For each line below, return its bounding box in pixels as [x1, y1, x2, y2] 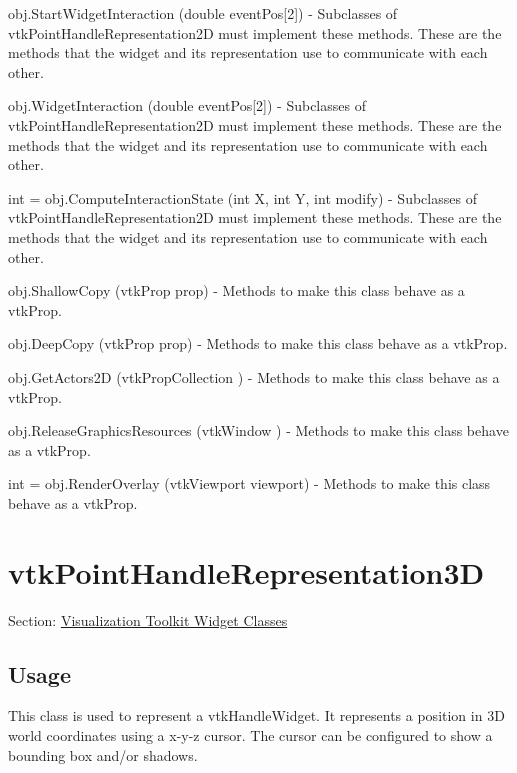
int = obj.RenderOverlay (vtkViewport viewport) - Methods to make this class [8, 473, 491, 494]
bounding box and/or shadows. [8, 744, 198, 765]
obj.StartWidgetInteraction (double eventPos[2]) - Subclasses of [8, 3, 398, 23]
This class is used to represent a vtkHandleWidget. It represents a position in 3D [8, 705, 505, 726]
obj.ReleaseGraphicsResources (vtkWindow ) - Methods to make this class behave [8, 420, 509, 441]
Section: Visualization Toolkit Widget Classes [8, 609, 288, 630]
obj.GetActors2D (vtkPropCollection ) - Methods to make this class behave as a [8, 366, 500, 387]
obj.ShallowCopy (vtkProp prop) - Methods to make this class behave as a [8, 280, 465, 301]
